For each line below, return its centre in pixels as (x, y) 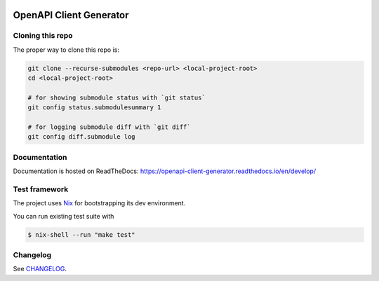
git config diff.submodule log (82, 137)
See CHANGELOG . (40, 269)
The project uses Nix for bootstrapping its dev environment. (99, 203)
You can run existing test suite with (64, 216)
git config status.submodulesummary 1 (94, 108)
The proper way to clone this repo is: (66, 50)
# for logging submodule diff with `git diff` (109, 127)
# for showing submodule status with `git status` (117, 97)
